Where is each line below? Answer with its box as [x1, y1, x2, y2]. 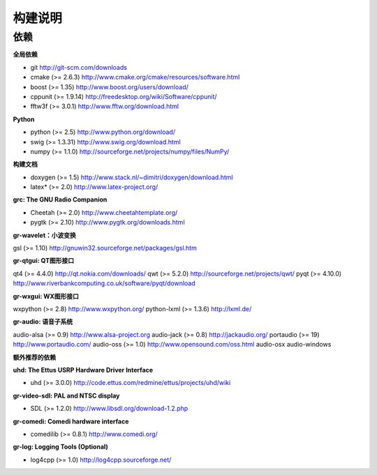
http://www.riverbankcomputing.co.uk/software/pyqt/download [13, 279, 195, 287]
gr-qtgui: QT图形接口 [13, 257, 75, 265]
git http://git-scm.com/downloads [30, 63, 127, 71]
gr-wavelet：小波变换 [13, 231, 77, 239]
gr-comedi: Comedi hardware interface [13, 417, 129, 425]
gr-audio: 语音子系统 [13, 317, 73, 326]
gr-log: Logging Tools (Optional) [13, 443, 108, 451]
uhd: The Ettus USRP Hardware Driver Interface [13, 365, 154, 374]
